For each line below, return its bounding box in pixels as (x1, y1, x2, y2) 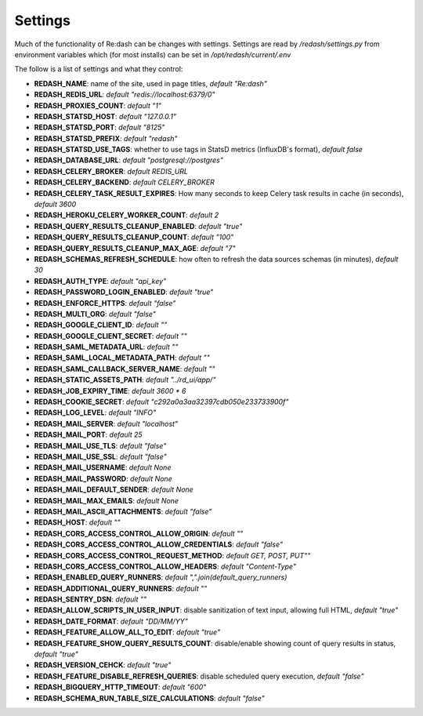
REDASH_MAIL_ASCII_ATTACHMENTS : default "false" (34, 507, 212, 516)
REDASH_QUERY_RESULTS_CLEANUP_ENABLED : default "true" (34, 221, 243, 231)
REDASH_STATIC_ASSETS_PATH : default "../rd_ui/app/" (34, 375, 216, 384)
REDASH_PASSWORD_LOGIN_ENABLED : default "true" (34, 287, 214, 297)
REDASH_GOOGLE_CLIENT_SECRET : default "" (34, 331, 187, 340)
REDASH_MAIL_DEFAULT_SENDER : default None (34, 485, 193, 494)
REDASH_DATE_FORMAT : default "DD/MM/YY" (34, 616, 188, 626)
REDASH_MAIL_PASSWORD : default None (34, 474, 172, 483)
